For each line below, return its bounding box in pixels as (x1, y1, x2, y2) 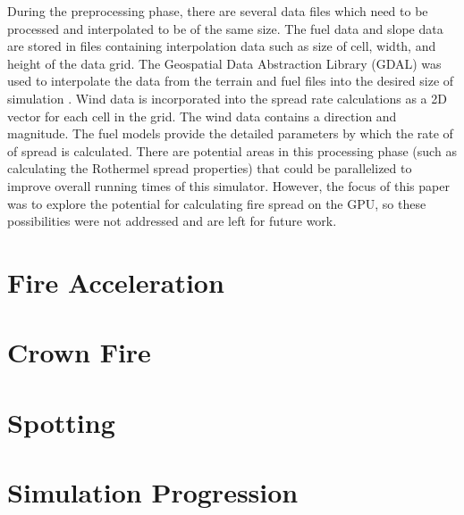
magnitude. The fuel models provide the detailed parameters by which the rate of (7, 124, 453, 143)
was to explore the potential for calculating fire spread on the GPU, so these (7, 194, 426, 212)
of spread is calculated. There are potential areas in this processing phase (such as (7, 141, 457, 160)
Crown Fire (7, 334, 151, 370)
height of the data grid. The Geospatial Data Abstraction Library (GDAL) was (7, 54, 442, 72)
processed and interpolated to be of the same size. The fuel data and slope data (7, 19, 443, 37)
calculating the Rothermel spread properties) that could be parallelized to (7, 159, 412, 178)
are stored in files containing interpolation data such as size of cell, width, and (7, 37, 436, 55)
